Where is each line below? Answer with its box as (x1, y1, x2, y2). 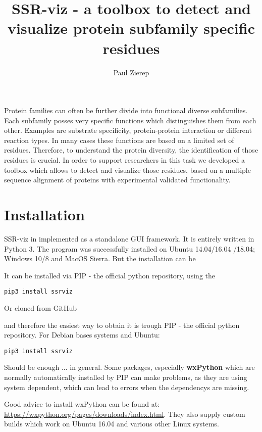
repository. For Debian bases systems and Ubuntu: (4, 329, 160, 340)
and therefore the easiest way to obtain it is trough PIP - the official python (4, 319, 240, 330)
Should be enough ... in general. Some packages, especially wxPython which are (4, 362, 255, 372)
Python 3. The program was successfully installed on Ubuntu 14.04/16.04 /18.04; (4, 243, 255, 254)
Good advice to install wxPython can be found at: (4, 399, 160, 409)
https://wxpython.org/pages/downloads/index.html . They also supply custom (4, 408, 245, 419)
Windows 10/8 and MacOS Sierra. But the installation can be (4, 253, 196, 264)
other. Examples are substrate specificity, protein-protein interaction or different (4, 125, 252, 135)
